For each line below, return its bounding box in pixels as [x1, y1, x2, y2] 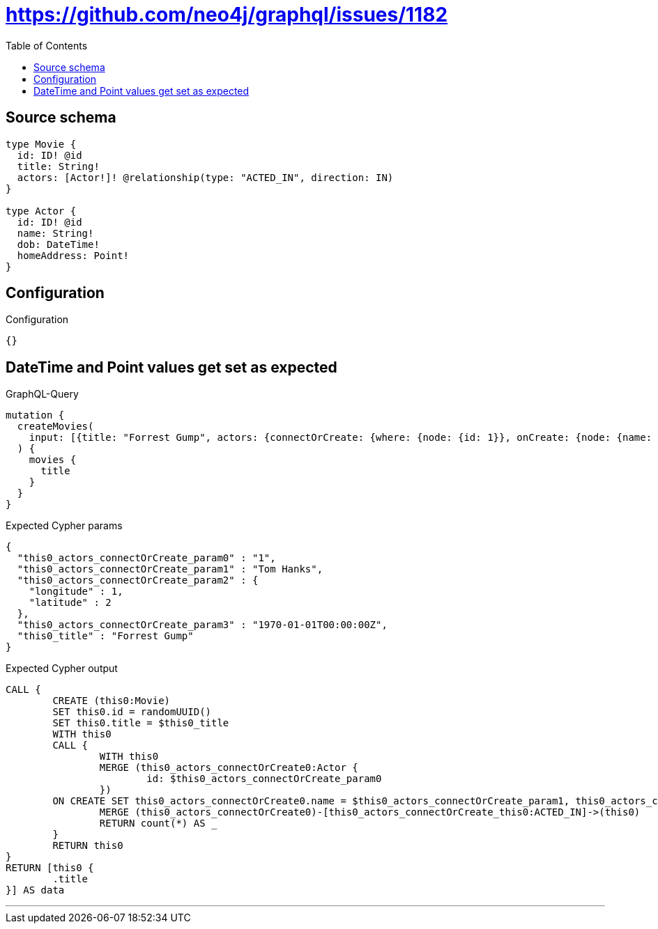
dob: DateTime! [17, 238, 100, 250]
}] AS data [6, 884, 65, 896]
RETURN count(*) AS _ [99, 818, 217, 829]
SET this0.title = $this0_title [52, 717, 229, 729]
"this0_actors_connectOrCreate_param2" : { [17, 575, 259, 586]
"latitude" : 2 [29, 597, 112, 609]
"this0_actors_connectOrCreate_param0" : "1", [17, 552, 276, 564]
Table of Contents [6, 39, 88, 52]
